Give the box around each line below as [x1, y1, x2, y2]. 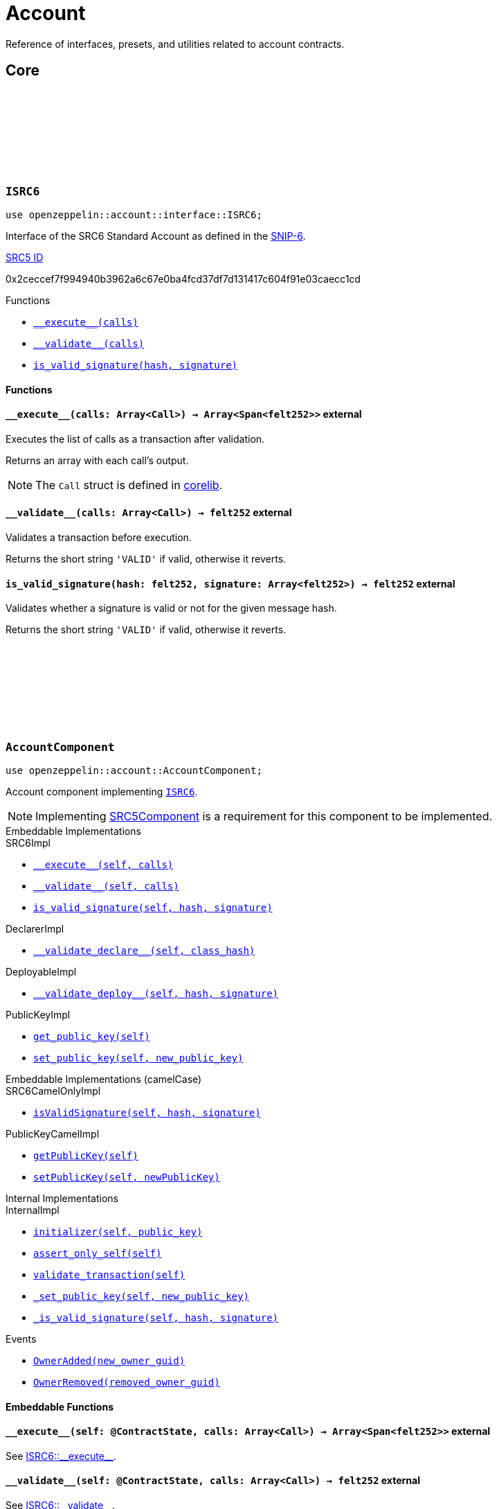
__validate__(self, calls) [33, 880, 179, 892]
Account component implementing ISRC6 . [6, 785, 198, 797]
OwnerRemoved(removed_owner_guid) [33, 1376, 220, 1388]
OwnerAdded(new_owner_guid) [33, 1354, 186, 1366]
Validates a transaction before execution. [6, 531, 192, 544]
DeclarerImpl [6, 922, 64, 935]
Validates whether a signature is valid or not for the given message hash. [6, 602, 337, 615]
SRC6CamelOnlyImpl [6, 1084, 101, 1097]
